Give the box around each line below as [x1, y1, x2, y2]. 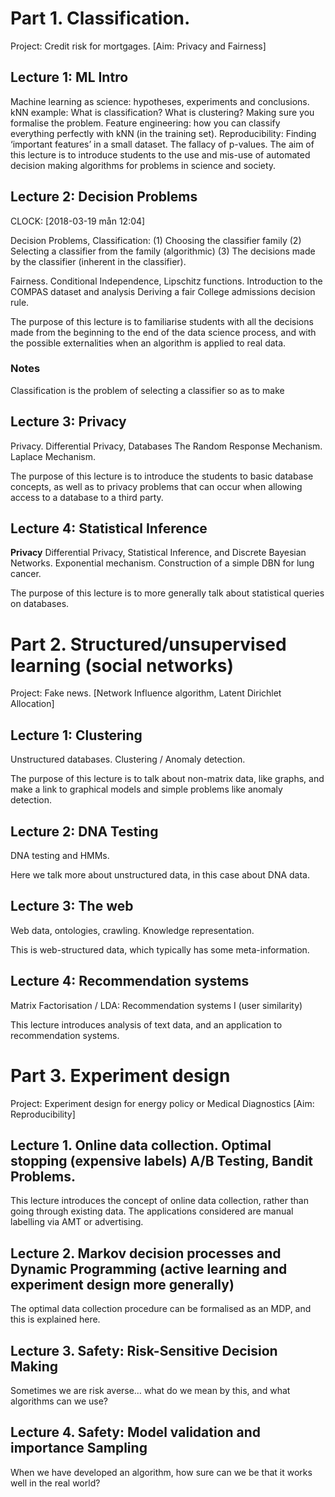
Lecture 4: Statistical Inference [10, 520, 208, 537]
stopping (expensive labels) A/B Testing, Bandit [10, 1153, 314, 1169]
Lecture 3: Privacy [10, 413, 127, 431]
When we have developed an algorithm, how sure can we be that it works [10, 1466, 313, 1478]
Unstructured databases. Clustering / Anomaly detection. [10, 753, 246, 766]
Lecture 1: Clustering [10, 727, 143, 744]
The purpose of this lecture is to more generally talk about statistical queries [10, 587, 325, 599]
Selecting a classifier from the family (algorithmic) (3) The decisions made [10, 245, 316, 257]
